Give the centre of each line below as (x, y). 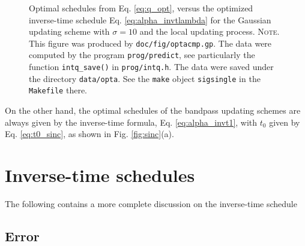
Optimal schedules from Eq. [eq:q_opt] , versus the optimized (141, 8)
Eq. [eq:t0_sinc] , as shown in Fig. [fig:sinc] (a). (89, 134)
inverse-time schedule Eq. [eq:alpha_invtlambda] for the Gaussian (150, 19)
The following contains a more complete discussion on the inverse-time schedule (151, 203)
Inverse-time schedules (100, 175)
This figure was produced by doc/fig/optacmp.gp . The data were (150, 43)
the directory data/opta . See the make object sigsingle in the (145, 78)
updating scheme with (69, 31)
